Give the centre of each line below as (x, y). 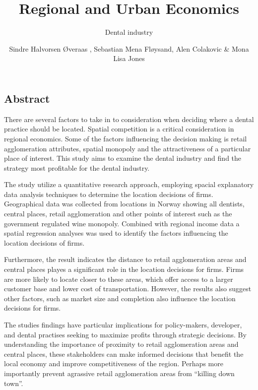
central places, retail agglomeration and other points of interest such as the (118, 214)
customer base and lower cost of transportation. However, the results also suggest (128, 289)
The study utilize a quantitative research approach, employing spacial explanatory (129, 184)
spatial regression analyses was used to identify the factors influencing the (116, 233)
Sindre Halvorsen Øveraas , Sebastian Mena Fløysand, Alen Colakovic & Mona (129, 48)
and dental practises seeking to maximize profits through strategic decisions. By (125, 334)
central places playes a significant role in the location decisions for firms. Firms (124, 269)
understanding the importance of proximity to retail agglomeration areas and (121, 344)
